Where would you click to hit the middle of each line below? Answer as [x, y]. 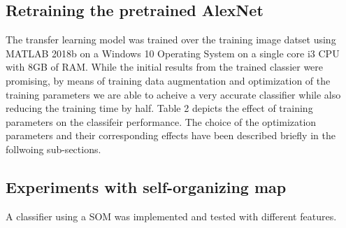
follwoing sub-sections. [53, 149]
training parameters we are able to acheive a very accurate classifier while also [173, 94]
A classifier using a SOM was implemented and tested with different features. [171, 216]
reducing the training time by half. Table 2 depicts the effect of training [159, 108]
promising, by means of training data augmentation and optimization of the [168, 80]
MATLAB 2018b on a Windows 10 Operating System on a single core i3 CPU [173, 53]
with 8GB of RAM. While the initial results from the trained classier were [165, 67]
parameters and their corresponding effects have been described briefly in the [171, 135]
